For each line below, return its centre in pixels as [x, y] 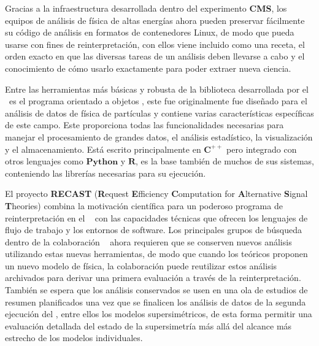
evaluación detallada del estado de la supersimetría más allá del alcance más [148, 325]
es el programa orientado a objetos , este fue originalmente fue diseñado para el [158, 101]
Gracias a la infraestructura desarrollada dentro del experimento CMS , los [146, 8]
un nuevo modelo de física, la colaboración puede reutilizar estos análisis [141, 265]
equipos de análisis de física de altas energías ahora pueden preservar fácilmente [155, 20]
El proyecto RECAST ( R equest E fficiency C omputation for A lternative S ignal [156, 194]
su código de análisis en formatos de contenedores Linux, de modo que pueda [150, 32]
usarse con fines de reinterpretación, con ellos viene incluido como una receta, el [155, 44]
